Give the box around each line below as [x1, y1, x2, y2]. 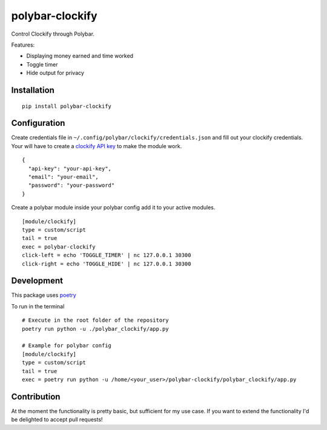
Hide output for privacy [26, 70, 85, 77]
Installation [11, 85, 54, 95]
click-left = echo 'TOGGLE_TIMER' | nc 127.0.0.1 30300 [22, 252, 191, 259]
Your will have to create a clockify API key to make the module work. [11, 142, 182, 149]
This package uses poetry [11, 292, 77, 299]
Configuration [11, 118, 65, 128]
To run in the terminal [11, 302, 65, 310]
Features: [11, 41, 35, 48]
